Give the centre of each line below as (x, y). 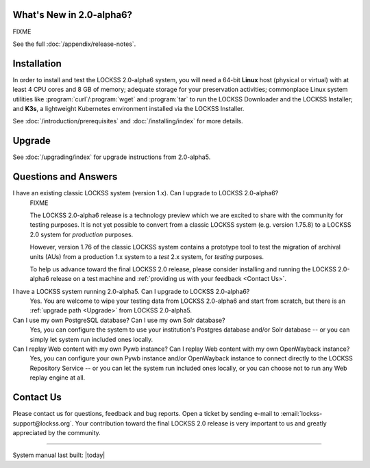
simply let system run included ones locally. (91, 339)
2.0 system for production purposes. (82, 234)
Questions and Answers (65, 177)
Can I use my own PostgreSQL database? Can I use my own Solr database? (119, 320)
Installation (37, 63)
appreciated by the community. (57, 432)
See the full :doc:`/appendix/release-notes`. (74, 44)
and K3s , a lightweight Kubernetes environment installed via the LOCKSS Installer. (128, 108)
